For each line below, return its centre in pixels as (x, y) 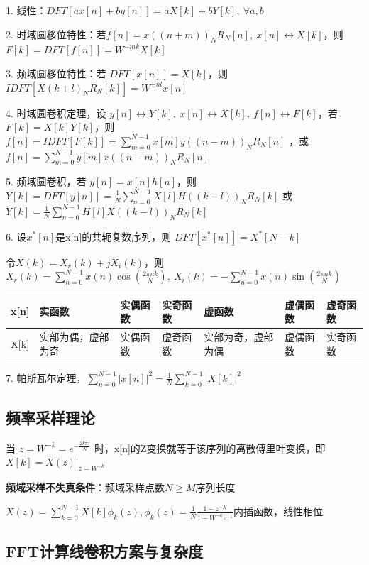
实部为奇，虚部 (239, 337)
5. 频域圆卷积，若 (46, 181)
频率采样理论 (50, 417)
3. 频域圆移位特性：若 (56, 73)
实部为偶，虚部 (74, 337)
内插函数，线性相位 (279, 511)
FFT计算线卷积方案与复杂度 (105, 551)
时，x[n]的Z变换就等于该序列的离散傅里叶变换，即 (210, 448)
